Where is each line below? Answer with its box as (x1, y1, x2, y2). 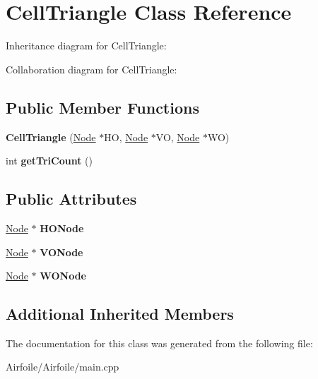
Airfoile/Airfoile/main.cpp (6, 359, 119, 374)
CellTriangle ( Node (6, 129, 96, 144)
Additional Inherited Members (6, 303, 234, 325)
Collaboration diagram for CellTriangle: (6, 61, 177, 76)
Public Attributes (6, 188, 137, 210)
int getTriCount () (6, 153, 93, 168)
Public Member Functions (6, 96, 199, 118)
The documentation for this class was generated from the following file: (6, 335, 313, 350)
